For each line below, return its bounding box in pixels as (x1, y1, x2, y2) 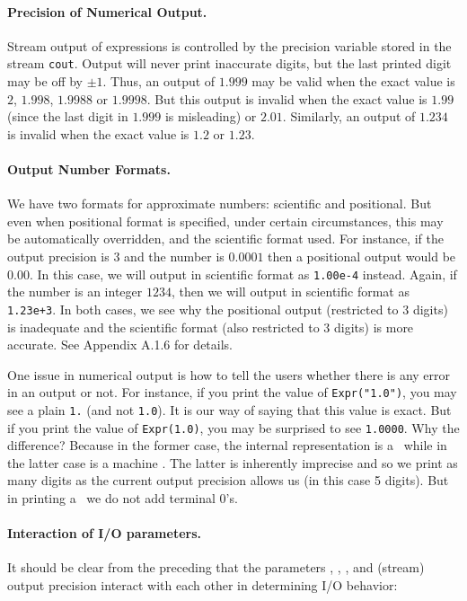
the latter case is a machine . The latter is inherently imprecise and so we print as (7, 453, 458, 472)
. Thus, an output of (102, 72, 216, 91)
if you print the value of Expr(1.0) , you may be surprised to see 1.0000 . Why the (7, 418, 460, 437)
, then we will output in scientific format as (171, 282, 410, 301)
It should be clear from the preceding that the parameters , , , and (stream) (7, 558, 425, 577)
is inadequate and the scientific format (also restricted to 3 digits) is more (7, 317, 414, 336)
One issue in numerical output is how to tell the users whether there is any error (7, 365, 451, 384)
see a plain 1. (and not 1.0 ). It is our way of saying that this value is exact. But (7, 400, 452, 419)
